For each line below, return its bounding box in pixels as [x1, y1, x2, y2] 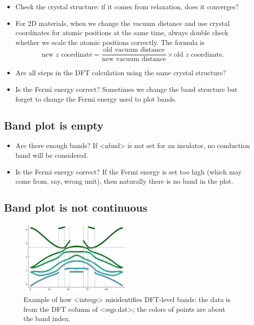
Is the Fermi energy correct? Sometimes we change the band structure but [15, 84, 238, 94]
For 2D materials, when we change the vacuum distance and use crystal [15, 18, 230, 28]
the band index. [23, 313, 71, 324]
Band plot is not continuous [4, 200, 148, 215]
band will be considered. [15, 150, 88, 160]
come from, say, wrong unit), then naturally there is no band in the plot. [15, 176, 233, 186]
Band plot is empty [4, 117, 104, 132]
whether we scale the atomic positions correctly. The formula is [15, 37, 205, 47]
